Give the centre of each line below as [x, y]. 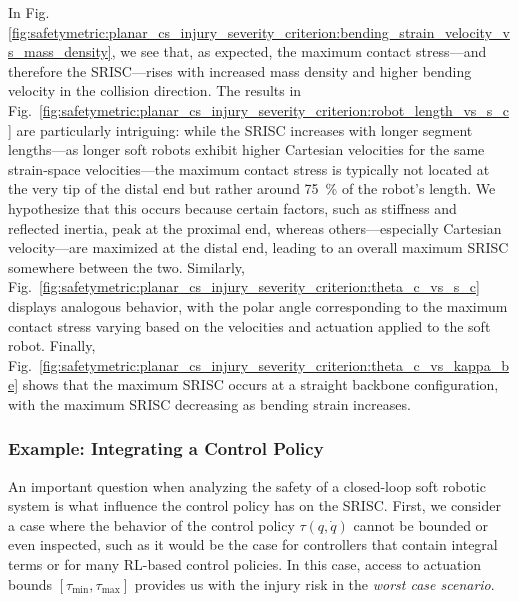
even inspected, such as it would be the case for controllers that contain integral [253, 544]
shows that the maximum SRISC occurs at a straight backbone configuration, [260, 384]
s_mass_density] [60, 51]
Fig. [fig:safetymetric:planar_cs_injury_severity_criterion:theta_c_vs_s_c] [244, 286]
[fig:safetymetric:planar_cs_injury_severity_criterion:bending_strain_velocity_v [259, 31]
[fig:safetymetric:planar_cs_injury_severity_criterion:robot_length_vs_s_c [274, 109]
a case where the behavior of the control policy [151, 524]
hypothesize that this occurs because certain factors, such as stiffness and [232, 207]
